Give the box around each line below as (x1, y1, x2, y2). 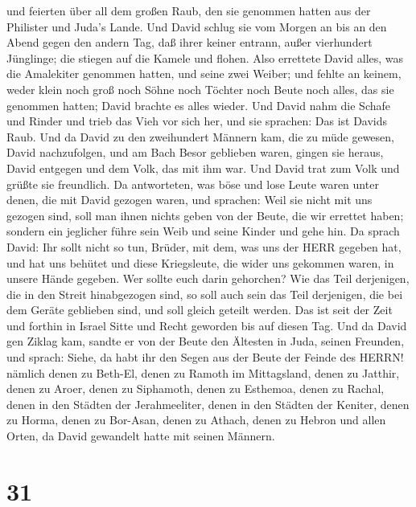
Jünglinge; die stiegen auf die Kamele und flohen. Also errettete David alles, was (6, 49, 404, 66)
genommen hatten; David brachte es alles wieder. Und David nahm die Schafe (6, 96, 390, 113)
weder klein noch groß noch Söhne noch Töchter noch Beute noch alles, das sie (6, 80, 394, 97)
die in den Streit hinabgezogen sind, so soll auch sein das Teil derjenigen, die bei (6, 285, 403, 302)
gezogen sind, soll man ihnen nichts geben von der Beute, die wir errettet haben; (6, 206, 404, 223)
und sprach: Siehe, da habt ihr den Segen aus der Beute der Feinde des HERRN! (6, 349, 404, 366)
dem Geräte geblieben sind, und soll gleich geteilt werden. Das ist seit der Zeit (6, 301, 393, 318)
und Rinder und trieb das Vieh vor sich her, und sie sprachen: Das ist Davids (6, 112, 388, 129)
